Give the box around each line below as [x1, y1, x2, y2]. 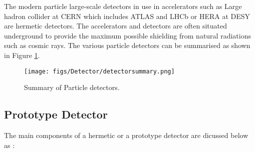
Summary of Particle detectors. [24, 82, 120, 92]
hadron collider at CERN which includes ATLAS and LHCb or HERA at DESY [4, 10, 250, 21]
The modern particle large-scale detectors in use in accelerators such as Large [4, 1, 242, 11]
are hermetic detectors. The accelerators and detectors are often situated [4, 20, 227, 31]
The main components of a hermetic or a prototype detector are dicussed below [4, 130, 248, 140]
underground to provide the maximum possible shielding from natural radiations [4, 30, 251, 40]
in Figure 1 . [4, 49, 40, 60]
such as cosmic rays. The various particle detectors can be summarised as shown [4, 40, 250, 50]
